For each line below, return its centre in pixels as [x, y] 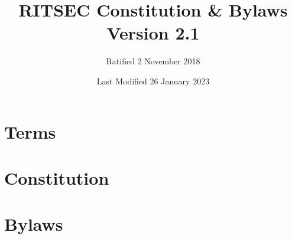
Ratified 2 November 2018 [153, 61]
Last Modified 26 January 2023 [153, 81]
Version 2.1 [153, 33]
